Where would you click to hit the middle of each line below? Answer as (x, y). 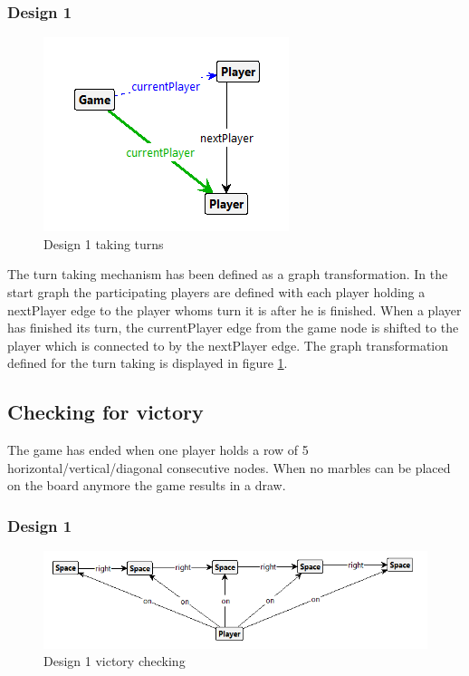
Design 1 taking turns (104, 243)
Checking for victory (105, 412)
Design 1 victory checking (115, 661)
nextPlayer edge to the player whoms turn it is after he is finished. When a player (234, 309)
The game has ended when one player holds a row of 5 (158, 450)
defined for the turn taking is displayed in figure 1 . (148, 363)
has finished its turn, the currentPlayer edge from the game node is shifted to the (233, 328)
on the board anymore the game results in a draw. (147, 485)
